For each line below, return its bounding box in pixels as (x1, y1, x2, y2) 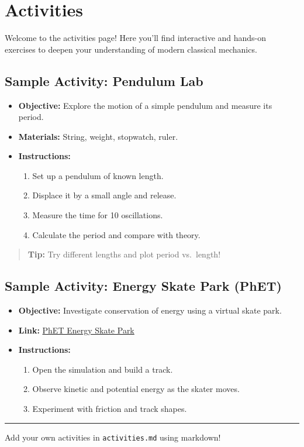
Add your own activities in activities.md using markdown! (5, 431, 221, 443)
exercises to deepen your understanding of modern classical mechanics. (5, 43, 257, 55)
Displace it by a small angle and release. (32, 189, 177, 201)
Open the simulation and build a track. (32, 363, 173, 375)
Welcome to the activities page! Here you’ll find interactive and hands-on (5, 32, 267, 44)
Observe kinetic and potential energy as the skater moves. (32, 383, 240, 395)
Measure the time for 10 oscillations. (32, 209, 163, 221)
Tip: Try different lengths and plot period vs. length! (27, 248, 221, 260)
